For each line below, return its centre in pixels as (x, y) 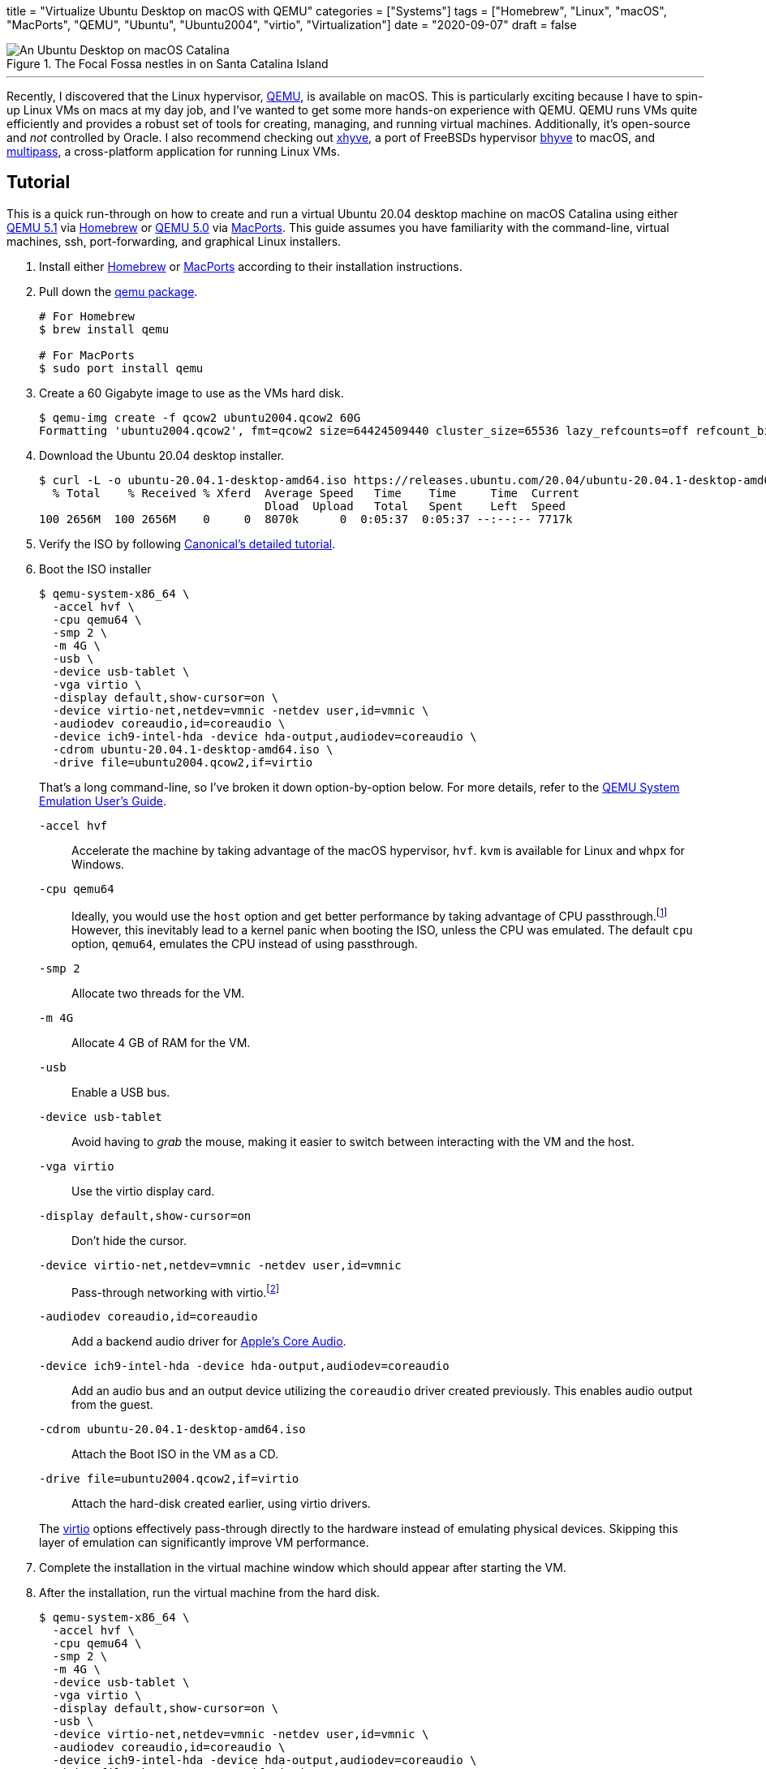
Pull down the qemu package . (118, 291)
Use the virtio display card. (143, 1191)
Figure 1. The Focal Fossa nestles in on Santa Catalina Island (168, 64)
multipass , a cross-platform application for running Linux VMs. (173, 151)
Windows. (98, 864)
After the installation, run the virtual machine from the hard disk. (210, 1593)
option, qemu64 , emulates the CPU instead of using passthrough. (245, 943)
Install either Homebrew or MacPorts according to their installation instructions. (251, 266)
